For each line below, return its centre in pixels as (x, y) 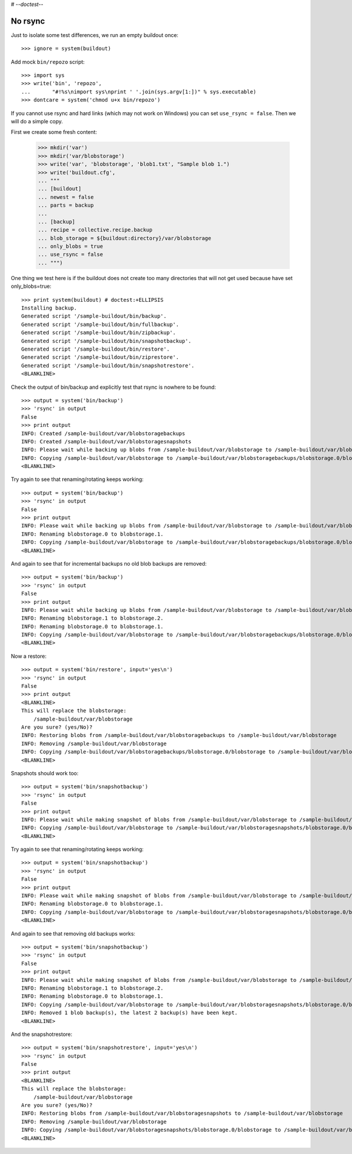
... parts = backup (66, 205)
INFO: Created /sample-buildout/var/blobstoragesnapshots (106, 441)
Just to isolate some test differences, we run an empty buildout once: (95, 35)
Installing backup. (49, 308)
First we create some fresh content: (54, 132)
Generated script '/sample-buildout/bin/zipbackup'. (99, 333)
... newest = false (66, 197)
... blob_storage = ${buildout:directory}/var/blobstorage (124, 238)
